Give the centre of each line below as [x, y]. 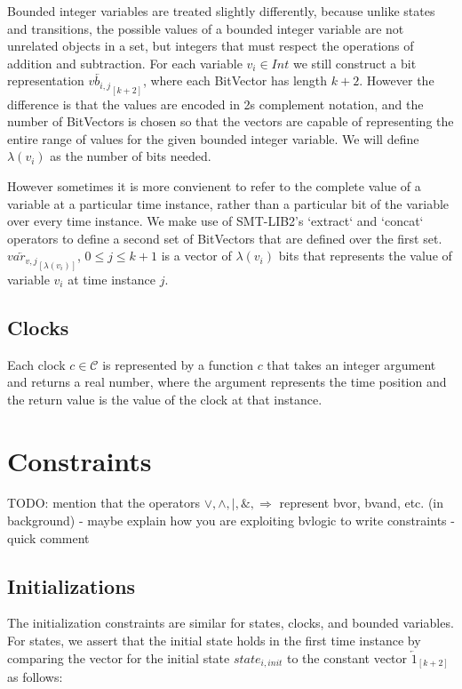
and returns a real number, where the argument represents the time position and [227, 382]
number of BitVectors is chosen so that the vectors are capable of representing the [231, 121]
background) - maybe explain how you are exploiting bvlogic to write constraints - [231, 521]
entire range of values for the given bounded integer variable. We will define [213, 138]
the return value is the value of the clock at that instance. [165, 399]
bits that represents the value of [365, 256]
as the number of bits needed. [131, 156]
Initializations [72, 585]
